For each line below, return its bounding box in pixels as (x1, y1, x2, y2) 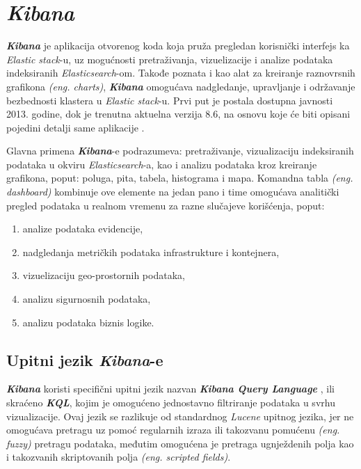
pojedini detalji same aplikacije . (6, 120, 145, 134)
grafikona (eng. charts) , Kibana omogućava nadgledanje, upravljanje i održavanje (6, 79, 355, 93)
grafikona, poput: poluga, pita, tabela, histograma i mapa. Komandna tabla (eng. (6, 170, 353, 185)
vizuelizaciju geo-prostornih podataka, (22, 268, 185, 283)
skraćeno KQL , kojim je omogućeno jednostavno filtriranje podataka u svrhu (6, 395, 335, 410)
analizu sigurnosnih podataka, (22, 292, 151, 306)
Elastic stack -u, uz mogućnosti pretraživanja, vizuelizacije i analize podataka (6, 51, 333, 66)
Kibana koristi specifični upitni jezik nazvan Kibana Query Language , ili (6, 381, 335, 396)
